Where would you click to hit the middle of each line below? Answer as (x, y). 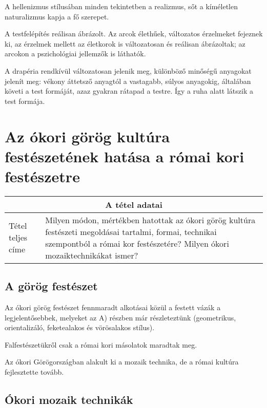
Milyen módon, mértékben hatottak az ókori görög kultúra (150, 220)
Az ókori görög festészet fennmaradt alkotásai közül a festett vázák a (113, 307)
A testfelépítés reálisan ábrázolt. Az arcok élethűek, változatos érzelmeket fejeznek (134, 34)
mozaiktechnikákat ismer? (92, 255)
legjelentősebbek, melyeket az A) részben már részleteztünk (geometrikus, (120, 317)
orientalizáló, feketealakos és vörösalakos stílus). (80, 327)
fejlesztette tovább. (34, 372)
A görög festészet (51, 286)
